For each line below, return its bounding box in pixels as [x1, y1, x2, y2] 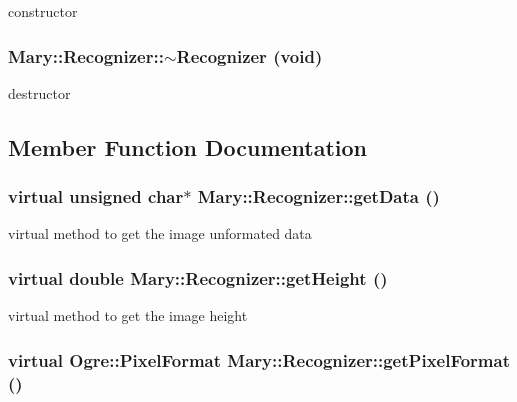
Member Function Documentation [8, 131, 368, 162]
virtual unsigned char [8, 184, 184, 209]
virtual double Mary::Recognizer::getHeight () [8, 265, 388, 290]
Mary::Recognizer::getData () [197, 184, 440, 209]
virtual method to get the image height [8, 305, 248, 326]
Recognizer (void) [176, 43, 323, 68]
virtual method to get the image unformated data [8, 223, 312, 244]
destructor [8, 82, 71, 103]
